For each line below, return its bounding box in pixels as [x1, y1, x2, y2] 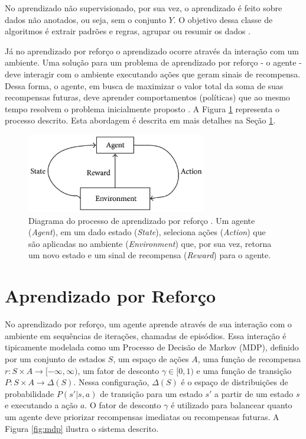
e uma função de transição [196, 364, 292, 376]
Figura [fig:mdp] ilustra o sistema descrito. [5, 422, 159, 434]
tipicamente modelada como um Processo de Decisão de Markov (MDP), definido [5, 341, 299, 353]
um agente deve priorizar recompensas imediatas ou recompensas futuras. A [5, 410, 279, 422]
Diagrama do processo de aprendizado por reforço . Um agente [28, 214, 255, 226]
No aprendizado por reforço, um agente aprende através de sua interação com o [5, 318, 292, 330]
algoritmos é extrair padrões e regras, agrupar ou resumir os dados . [5, 25, 251, 37]
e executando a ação [5, 399, 78, 411]
